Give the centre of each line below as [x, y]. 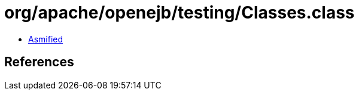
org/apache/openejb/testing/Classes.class [180, 13]
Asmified [46, 39]
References [39, 62]
